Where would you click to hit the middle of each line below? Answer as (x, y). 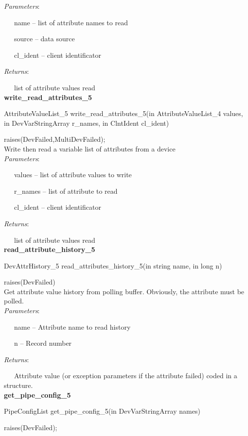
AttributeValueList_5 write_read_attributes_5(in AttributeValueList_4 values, (124, 113)
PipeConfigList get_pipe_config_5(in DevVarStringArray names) (102, 411)
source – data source (44, 39)
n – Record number (43, 343)
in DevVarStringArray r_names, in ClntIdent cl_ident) (87, 123)
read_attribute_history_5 (50, 249)
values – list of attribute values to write (73, 175)
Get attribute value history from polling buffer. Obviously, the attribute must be (124, 291)
